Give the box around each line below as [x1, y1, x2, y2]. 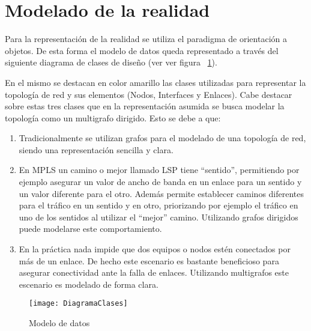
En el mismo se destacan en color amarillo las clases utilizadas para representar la [5, 76, 306, 88]
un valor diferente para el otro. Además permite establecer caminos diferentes [19, 187, 304, 199]
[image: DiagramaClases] [29, 299, 128, 308]
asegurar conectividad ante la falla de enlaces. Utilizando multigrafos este [19, 266, 289, 279]
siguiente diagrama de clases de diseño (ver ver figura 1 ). [5, 56, 217, 68]
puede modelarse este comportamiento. [19, 222, 162, 235]
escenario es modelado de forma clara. [19, 278, 159, 290]
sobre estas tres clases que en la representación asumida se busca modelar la [5, 100, 285, 112]
